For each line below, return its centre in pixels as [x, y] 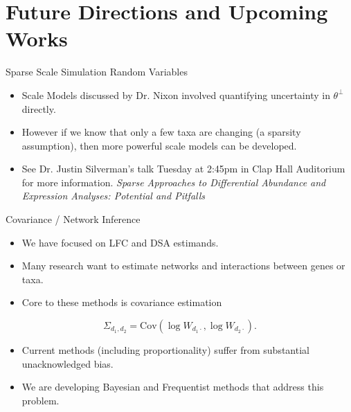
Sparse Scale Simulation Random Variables [97, 72]
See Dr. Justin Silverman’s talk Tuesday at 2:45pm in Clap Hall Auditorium [183, 169]
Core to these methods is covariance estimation [122, 302]
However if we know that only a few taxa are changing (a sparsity [161, 132]
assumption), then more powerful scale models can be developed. [159, 145]
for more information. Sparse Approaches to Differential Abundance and [174, 182]
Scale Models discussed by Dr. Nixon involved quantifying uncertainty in [176, 95]
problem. [40, 400]
